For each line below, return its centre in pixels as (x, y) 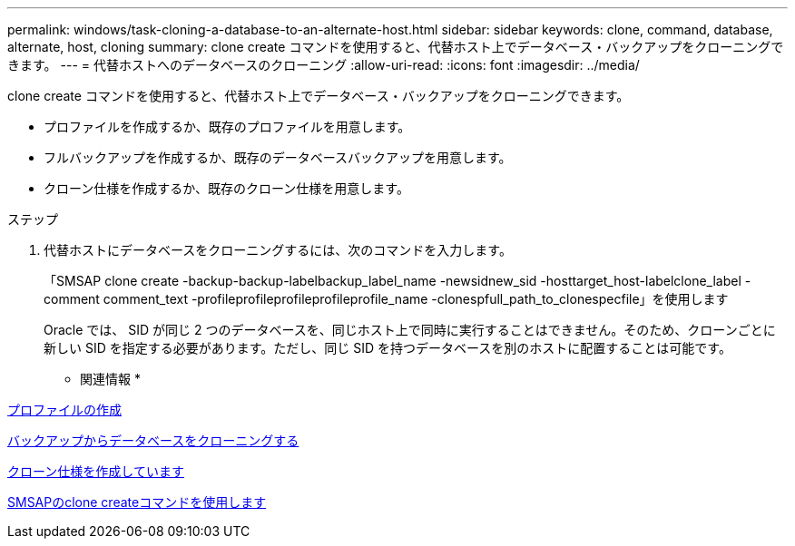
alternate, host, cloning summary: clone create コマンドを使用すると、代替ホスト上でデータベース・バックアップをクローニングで (396, 47)
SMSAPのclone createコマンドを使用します (137, 502)
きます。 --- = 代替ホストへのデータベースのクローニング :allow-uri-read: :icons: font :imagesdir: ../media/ (324, 65)
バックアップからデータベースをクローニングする (153, 440)
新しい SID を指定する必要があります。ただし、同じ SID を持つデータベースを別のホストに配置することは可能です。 (388, 348)
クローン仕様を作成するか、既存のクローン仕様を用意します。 (226, 188)
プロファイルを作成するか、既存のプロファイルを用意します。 (227, 127)
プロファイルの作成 (64, 409)
